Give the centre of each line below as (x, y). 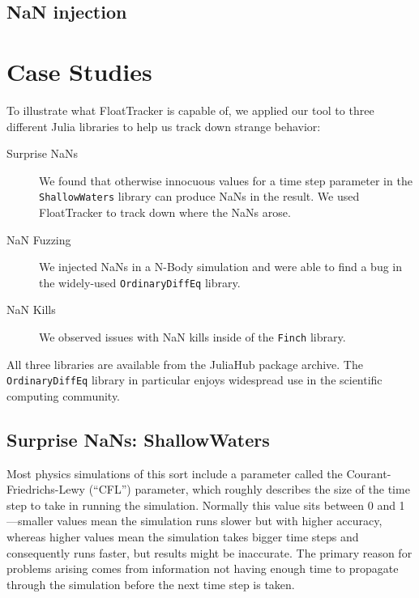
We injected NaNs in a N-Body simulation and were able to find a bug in (220, 267)
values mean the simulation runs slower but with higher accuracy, (220, 521)
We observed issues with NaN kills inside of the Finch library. (192, 336)
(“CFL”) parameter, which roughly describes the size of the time (249, 489)
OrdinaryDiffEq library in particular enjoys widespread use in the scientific (195, 380)
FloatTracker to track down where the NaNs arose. (165, 212)
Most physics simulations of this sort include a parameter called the (175, 473)
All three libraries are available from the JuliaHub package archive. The (185, 364)
